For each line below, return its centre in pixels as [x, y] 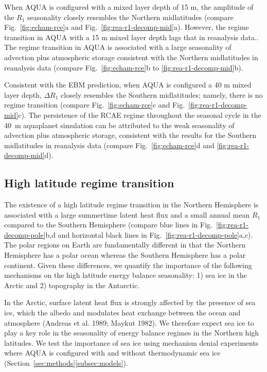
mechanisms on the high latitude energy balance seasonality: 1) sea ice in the [126, 275]
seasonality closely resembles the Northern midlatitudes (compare [130, 17]
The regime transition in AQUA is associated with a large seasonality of [118, 47]
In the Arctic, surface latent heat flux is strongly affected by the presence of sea [130, 302]
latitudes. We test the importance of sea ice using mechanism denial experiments [131, 342]
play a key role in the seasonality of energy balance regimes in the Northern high [132, 333]
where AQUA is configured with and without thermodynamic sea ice [112, 353]
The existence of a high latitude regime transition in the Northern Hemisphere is [131, 205]
